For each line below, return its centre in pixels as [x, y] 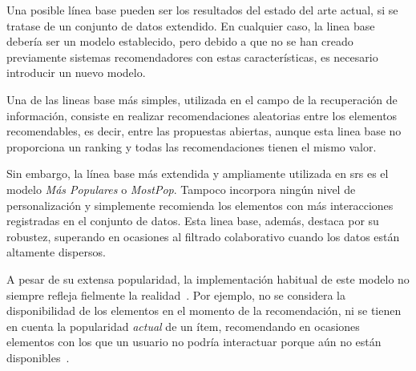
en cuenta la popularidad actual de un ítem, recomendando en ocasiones [183, 326]
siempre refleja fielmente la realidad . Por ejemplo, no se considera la [176, 294]
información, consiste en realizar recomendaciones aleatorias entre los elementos [202, 115]
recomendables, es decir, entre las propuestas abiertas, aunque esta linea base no [204, 131]
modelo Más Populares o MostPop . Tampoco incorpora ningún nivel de [181, 189]
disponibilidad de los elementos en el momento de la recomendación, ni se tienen [204, 311]
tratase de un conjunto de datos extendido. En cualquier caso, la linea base [191, 25]
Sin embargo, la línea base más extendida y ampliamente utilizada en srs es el [198, 173]
